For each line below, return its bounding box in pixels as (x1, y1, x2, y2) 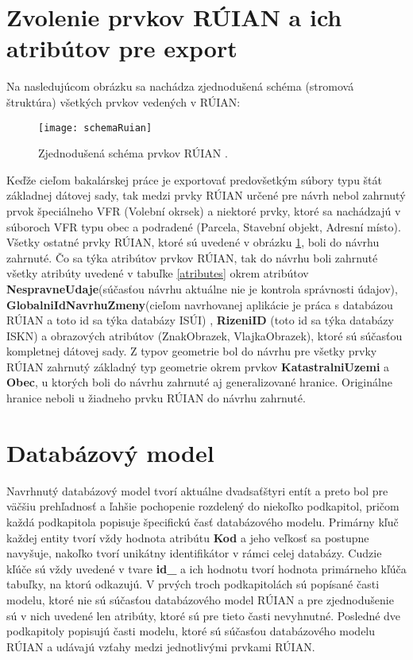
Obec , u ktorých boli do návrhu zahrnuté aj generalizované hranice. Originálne (6, 374, 392, 390)
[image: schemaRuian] (38, 122, 152, 134)
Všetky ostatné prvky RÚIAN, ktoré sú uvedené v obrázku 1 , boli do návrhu (6, 234, 380, 250)
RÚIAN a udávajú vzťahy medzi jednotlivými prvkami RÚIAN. (6, 638, 315, 654)
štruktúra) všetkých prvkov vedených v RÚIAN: (6, 93, 241, 110)
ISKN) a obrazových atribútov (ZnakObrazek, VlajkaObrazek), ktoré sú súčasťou (6, 327, 403, 344)
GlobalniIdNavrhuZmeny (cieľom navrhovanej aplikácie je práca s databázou (6, 296, 393, 313)
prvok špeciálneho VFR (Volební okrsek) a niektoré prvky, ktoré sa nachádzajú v (6, 202, 401, 219)
